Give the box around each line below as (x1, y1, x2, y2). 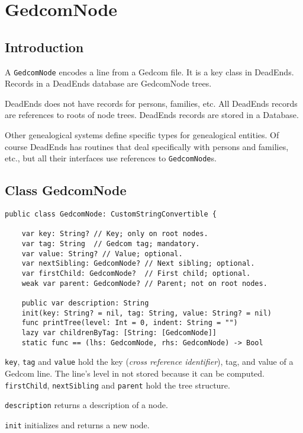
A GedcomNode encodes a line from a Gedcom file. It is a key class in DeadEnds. (5, 65, 294, 78)
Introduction (5, 37, 84, 56)
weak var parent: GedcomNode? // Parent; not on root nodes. (21, 279, 267, 288)
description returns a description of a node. (5, 399, 168, 411)
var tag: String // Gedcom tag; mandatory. (21, 240, 200, 249)
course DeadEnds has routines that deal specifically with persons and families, (5, 140, 289, 152)
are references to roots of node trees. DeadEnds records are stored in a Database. (5, 109, 299, 121)
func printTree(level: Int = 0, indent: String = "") (21, 319, 238, 327)
